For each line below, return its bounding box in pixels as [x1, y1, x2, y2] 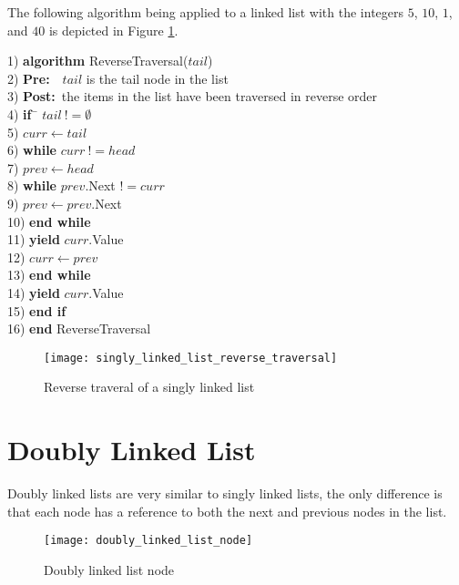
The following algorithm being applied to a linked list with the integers [7, 3, 404, 21]
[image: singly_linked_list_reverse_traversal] [44, 351, 338, 364]
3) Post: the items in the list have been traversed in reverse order [7, 87, 378, 106]
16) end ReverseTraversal [7, 319, 151, 338]
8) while [7, 176, 56, 195]
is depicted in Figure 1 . [48, 20, 178, 39]
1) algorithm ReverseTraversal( [7, 51, 189, 70]
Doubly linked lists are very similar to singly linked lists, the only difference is [7, 484, 443, 503]
